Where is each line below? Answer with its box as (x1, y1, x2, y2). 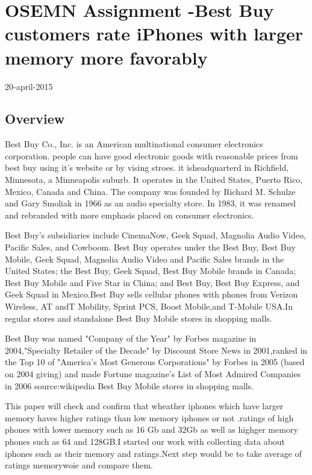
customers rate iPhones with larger (5, 21, 304, 46)
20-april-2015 (5, 80, 53, 92)
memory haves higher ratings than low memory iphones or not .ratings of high (5, 411, 294, 424)
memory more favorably (5, 45, 208, 69)
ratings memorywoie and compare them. (5, 459, 153, 471)
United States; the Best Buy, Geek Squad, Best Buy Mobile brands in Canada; (5, 264, 296, 277)
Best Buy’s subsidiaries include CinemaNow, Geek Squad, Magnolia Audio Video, (5, 229, 306, 241)
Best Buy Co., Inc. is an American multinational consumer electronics (5, 138, 263, 150)
